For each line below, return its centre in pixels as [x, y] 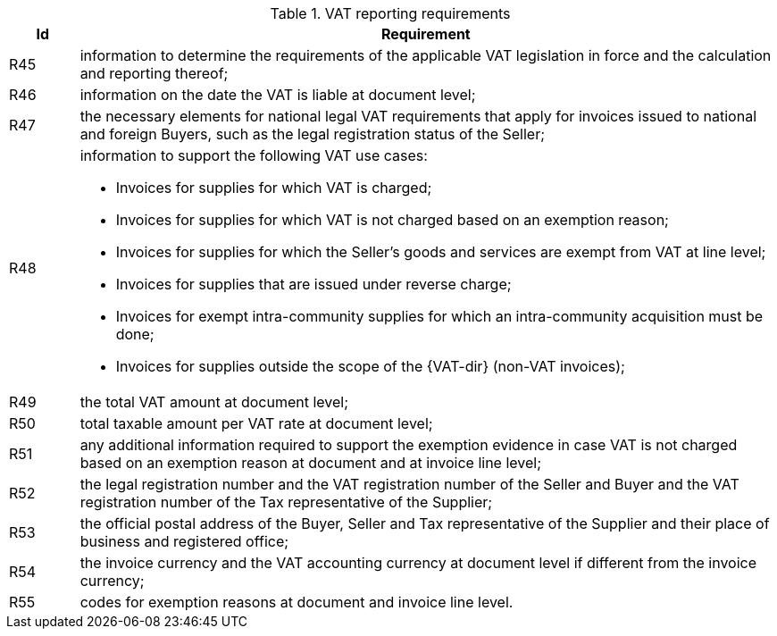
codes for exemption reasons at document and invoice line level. [297, 602]
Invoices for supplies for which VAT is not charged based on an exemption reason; [392, 220]
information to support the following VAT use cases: [254, 155]
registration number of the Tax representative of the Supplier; [286, 502]
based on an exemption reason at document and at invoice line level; [311, 463]
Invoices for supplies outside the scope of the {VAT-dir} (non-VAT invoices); [370, 366]
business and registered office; [184, 541]
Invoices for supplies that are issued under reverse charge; [313, 284]
